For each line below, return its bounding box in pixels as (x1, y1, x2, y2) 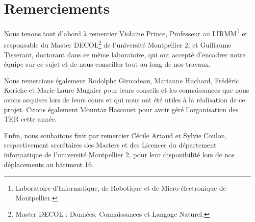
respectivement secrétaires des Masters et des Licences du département (4, 140, 217, 150)
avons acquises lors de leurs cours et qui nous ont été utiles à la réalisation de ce (4, 95, 245, 104)
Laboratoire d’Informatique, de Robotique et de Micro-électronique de (15, 183, 226, 193)
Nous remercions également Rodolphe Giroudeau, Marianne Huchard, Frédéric (4, 75, 239, 85)
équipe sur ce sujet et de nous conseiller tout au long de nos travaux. (4, 59, 211, 69)
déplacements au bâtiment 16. (4, 159, 94, 169)
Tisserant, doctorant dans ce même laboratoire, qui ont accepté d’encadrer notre (4, 49, 246, 59)
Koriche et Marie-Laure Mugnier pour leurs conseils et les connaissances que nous (4, 85, 249, 95)
